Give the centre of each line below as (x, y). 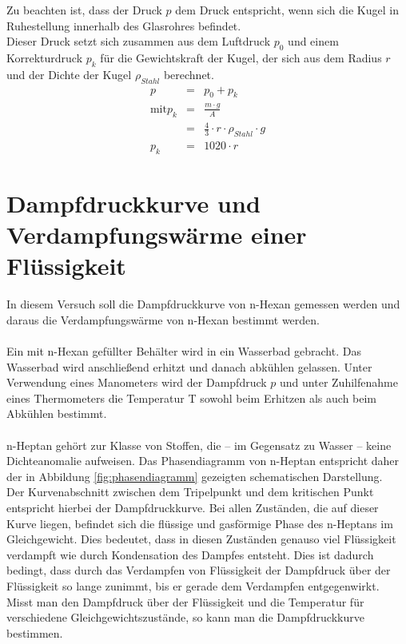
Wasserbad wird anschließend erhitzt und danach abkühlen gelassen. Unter (189, 366)
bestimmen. (35, 632)
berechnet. (189, 74)
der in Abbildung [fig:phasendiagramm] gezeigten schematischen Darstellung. (195, 476)
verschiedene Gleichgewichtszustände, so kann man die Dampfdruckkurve (185, 617)
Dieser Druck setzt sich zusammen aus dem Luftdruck (139, 41)
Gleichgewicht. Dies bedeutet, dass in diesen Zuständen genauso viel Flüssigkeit (201, 539)
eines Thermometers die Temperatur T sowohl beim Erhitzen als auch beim (192, 398)
